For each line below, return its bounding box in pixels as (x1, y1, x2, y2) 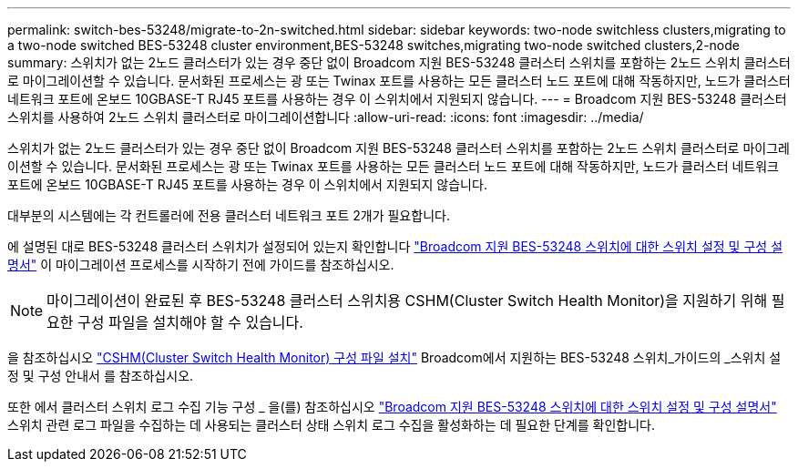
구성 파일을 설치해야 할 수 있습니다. (77, 313, 303, 331)
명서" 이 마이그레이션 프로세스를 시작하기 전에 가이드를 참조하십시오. (7, 257, 394, 272)
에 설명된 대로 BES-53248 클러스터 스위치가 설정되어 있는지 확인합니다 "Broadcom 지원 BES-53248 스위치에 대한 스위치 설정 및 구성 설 (7, 239, 783, 254)
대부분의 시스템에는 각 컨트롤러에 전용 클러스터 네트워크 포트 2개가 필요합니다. (7, 208, 450, 223)
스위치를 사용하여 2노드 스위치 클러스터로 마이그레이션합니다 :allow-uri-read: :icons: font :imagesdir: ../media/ (7, 109, 644, 125)
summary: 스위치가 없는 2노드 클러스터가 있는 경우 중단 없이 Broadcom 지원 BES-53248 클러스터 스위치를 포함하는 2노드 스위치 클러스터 (7, 55, 791, 70)
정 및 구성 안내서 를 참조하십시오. (7, 368, 194, 383)
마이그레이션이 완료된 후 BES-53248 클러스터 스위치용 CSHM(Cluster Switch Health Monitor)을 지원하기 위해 (46, 291, 768, 310)
